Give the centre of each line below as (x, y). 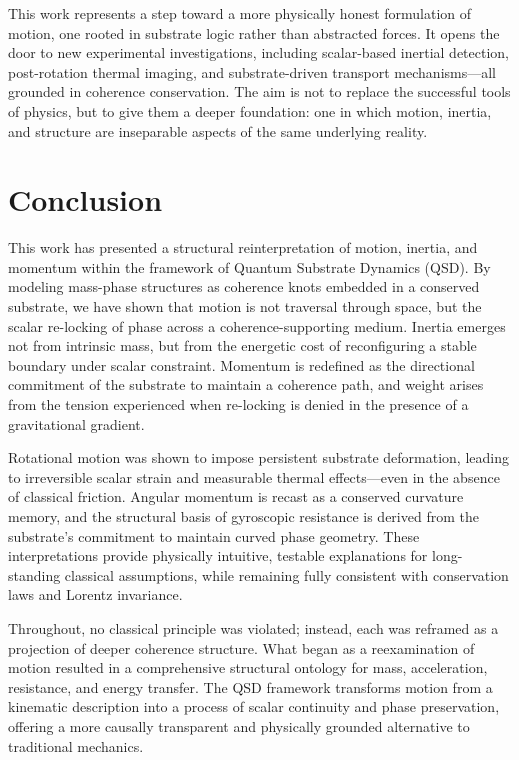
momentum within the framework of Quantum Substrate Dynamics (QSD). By (249, 266)
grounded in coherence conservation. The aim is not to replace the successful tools (259, 91)
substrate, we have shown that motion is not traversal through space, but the (245, 306)
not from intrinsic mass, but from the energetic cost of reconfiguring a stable (242, 345)
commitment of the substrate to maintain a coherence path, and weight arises (246, 384)
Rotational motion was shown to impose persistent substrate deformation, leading (258, 457)
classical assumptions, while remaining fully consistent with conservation (286, 574)
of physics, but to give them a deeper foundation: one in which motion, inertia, (250, 110)
